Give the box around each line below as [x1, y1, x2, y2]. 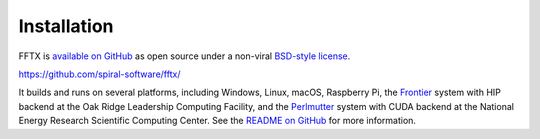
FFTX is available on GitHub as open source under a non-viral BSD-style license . [18, 50, 351, 62]
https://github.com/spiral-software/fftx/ [18, 68, 181, 80]
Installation [18, 15, 114, 37]
